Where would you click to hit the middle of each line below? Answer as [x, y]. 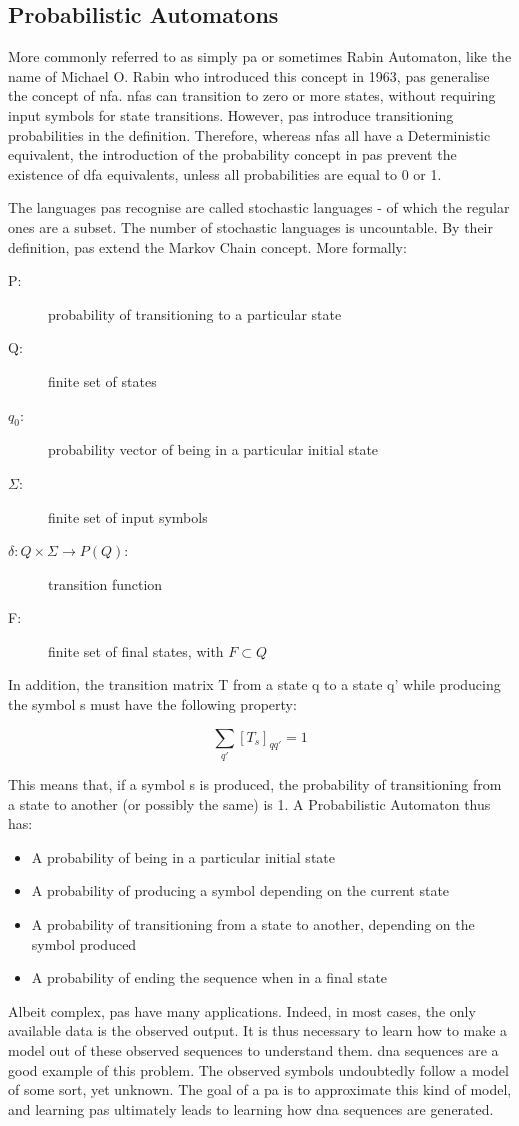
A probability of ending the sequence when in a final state [209, 977]
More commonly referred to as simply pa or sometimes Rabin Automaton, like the [260, 56]
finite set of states [102, 380]
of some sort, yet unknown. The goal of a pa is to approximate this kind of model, [260, 1089]
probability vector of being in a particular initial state [213, 449]
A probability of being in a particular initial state [183, 856]
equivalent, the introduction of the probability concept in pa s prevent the [232, 154]
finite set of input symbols [128, 516]
